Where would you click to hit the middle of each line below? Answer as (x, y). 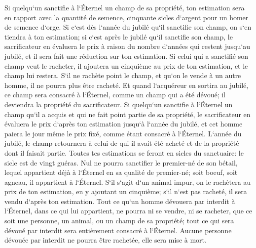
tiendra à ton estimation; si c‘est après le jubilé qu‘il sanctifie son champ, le (119, 36)
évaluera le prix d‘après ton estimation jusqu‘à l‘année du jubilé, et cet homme (124, 124)
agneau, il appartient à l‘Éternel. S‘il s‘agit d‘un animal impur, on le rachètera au (128, 182)
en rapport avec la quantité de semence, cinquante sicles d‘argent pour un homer (127, 17)
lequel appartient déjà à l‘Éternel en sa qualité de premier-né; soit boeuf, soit (121, 172)
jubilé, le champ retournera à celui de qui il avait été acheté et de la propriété (122, 143)
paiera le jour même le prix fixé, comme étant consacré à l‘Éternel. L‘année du (123, 133)
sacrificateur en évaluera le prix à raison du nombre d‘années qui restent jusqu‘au (128, 46)
